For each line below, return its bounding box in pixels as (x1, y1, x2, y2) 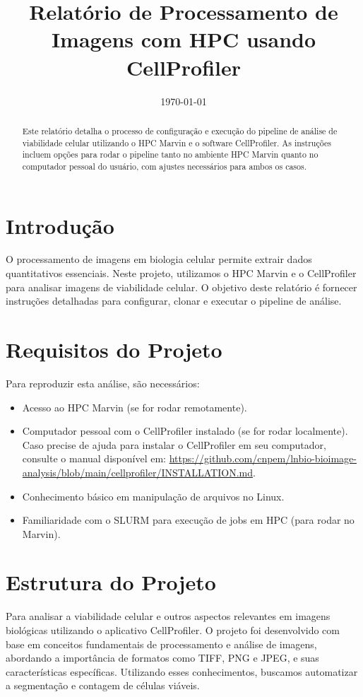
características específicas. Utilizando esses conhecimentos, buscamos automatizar (6, 664, 358, 679)
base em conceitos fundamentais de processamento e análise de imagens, (6, 636, 317, 651)
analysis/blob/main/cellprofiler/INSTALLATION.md (22, 464, 253, 479)
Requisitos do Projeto (6, 335, 222, 364)
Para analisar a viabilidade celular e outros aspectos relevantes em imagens (6, 609, 331, 623)
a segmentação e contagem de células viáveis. (6, 678, 200, 693)
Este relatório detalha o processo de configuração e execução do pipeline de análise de (22, 124, 338, 136)
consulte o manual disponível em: (22, 451, 166, 466)
